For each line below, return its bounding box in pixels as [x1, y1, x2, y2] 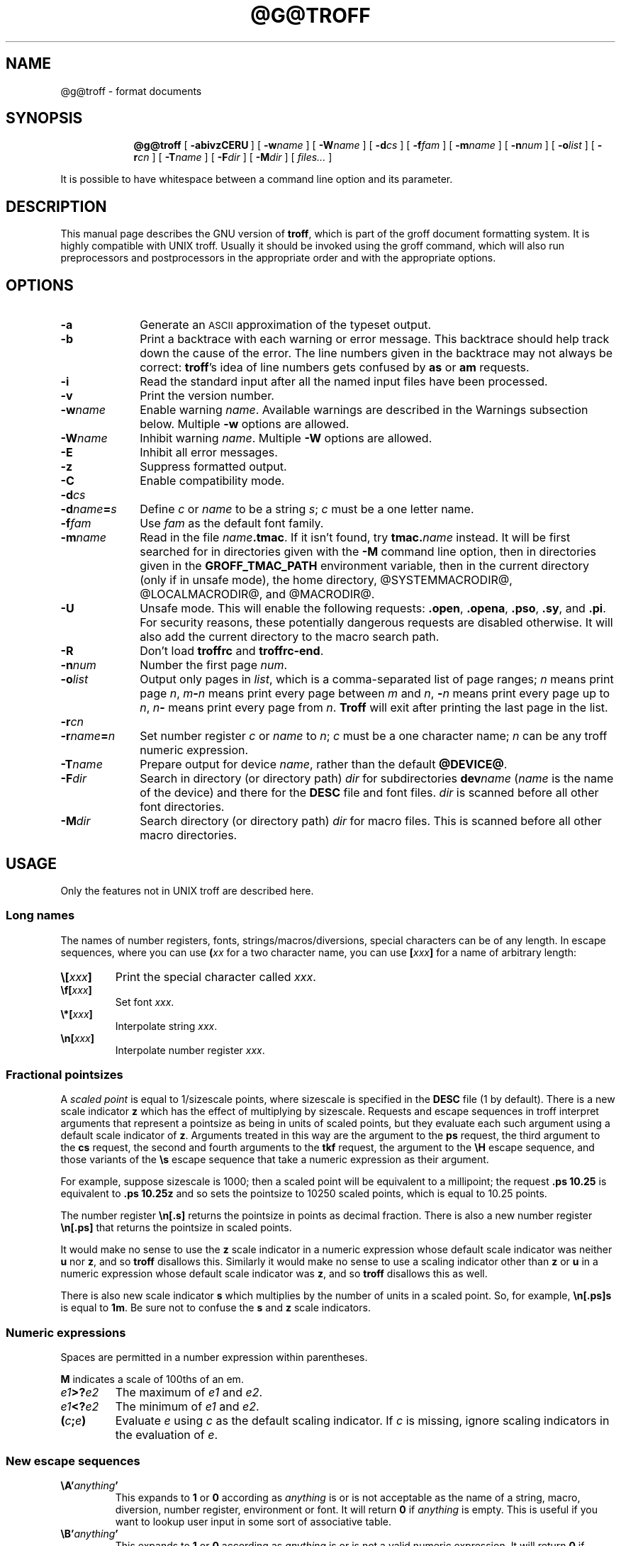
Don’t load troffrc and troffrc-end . [140, 644, 324, 659]
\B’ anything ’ [60, 1527, 118, 1540]
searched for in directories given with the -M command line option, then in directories [140, 544, 596, 559]
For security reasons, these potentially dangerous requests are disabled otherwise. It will [140, 615, 613, 630]
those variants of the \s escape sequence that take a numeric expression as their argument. [60, 1153, 489, 1166]
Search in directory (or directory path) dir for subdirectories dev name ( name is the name [140, 771, 614, 786]
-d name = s [60, 502, 117, 517]
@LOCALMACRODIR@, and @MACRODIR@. [140, 587, 375, 602]
